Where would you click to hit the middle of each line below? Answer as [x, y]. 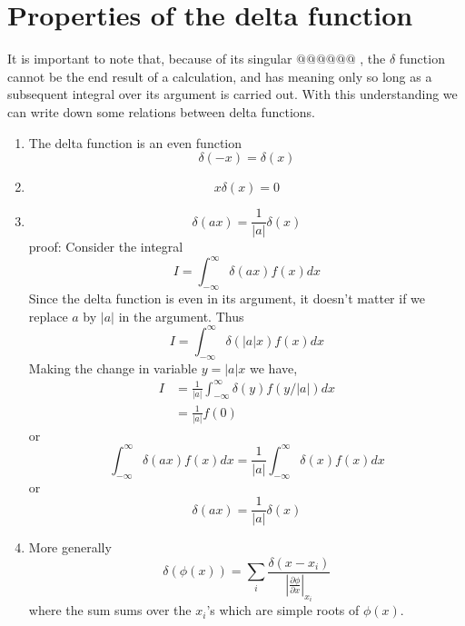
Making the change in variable [113, 368]
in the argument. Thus [181, 316]
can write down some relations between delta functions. [162, 111]
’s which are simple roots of [283, 610]
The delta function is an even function [135, 142]
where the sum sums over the [110, 610]
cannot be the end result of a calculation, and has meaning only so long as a [220, 76]
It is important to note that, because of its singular [150, 59]
